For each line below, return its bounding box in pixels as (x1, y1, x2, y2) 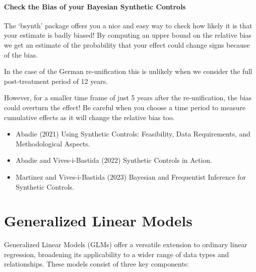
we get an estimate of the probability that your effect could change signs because (4, 39, 250, 50)
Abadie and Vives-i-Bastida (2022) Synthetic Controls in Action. (15, 155, 212, 165)
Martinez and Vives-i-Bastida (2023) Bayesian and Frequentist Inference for (15, 171, 246, 182)
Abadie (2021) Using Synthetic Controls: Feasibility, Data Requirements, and (15, 129, 251, 139)
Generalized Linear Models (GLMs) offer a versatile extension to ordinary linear (4, 239, 248, 250)
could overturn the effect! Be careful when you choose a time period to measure (4, 102, 246, 112)
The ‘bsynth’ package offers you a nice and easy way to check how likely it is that (4, 20, 253, 30)
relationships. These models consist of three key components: (4, 259, 189, 269)
